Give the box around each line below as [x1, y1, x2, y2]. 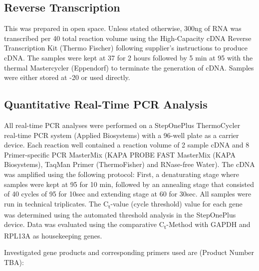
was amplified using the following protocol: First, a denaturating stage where [4, 168, 239, 179]
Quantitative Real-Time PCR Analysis [4, 96, 208, 112]
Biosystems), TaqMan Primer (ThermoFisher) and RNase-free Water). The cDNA [4, 159, 255, 169]
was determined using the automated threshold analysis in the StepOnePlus [4, 209, 236, 219]
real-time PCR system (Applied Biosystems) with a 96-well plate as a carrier [4, 129, 239, 140]
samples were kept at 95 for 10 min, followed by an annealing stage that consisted [4, 178, 254, 189]
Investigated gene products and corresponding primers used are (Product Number [4, 247, 255, 257]
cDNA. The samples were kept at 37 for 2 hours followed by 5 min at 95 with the [4, 52, 253, 62]
